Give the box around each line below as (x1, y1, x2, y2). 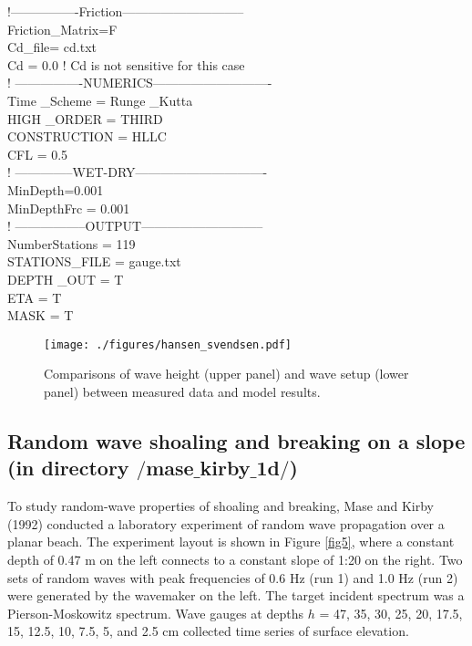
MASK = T (7, 306, 74, 325)
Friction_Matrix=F (7, 19, 118, 38)
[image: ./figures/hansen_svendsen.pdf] (44, 338, 292, 351)
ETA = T (7, 287, 62, 307)
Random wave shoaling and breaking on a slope (7, 426, 466, 454)
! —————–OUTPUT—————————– (7, 216, 263, 235)
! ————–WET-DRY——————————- (7, 162, 268, 182)
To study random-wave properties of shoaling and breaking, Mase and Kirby (7, 496, 434, 516)
